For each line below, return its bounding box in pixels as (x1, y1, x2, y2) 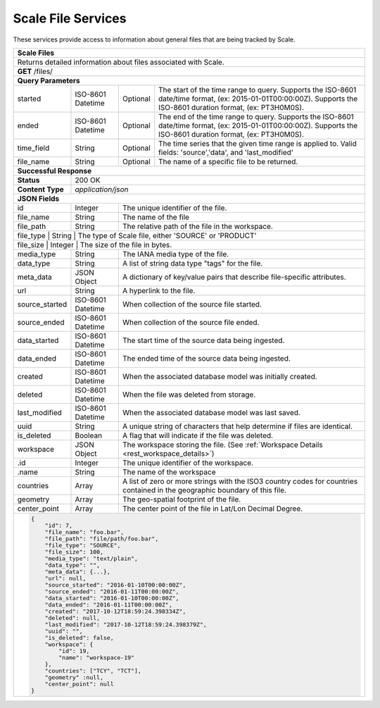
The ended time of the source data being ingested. (122, 353, 291, 363)
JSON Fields (17, 194, 60, 204)
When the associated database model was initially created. (122, 371, 318, 381)
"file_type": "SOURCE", (44, 541, 121, 549)
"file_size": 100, (44, 548, 103, 556)
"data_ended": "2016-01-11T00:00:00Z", (44, 601, 172, 609)
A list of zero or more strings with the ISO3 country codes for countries (122, 476, 358, 486)
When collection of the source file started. (122, 299, 262, 309)
